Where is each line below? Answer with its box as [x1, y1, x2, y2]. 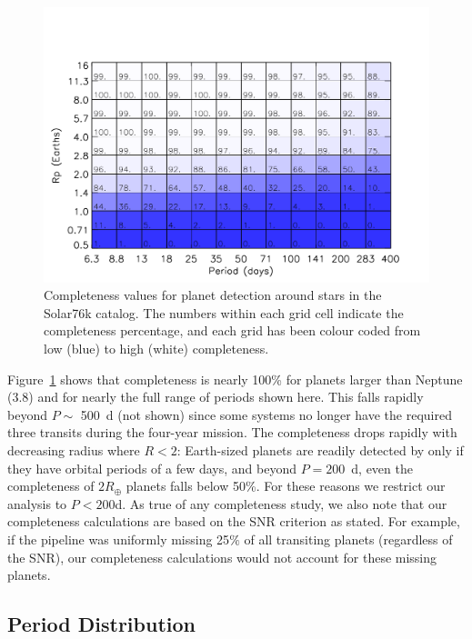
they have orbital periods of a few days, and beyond [7, 458, 296, 477]
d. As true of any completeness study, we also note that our [115, 494, 447, 513]
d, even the [351, 458, 413, 477]
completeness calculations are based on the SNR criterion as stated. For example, [7, 512, 460, 531]
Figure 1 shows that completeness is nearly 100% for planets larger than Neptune [7, 369, 463, 388]
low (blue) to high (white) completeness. [44, 339, 269, 358]
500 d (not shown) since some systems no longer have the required [80, 404, 452, 424]
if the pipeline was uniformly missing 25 [7, 529, 230, 548]
